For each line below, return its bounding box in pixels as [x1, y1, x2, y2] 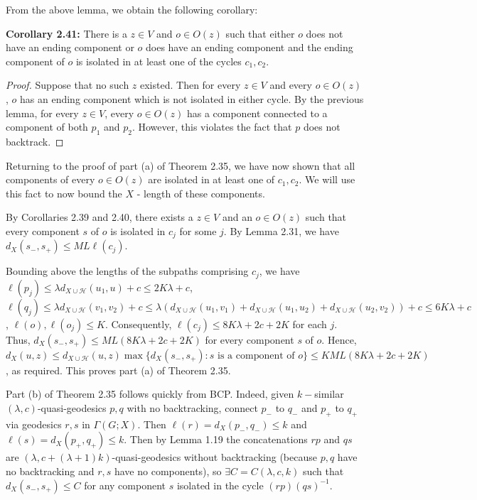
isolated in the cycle [176, 477, 264, 492]
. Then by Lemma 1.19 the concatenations [124, 432, 308, 447]
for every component [205, 332, 294, 347]
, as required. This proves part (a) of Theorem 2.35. [6, 362, 231, 377]
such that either [225, 26, 295, 40]
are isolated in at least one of [148, 172, 275, 187]
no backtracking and [6, 464, 95, 478]
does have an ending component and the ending [146, 40, 353, 55]
